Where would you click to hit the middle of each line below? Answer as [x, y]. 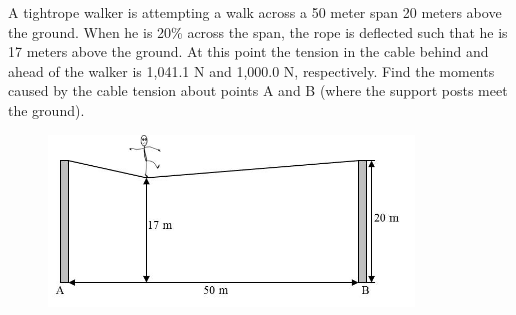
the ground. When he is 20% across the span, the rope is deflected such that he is [258, 31]
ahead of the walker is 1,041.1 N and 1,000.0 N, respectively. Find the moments [251, 70]
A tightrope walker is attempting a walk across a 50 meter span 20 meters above [255, 12]
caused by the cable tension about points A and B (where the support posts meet [258, 90]
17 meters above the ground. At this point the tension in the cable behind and [248, 51]
